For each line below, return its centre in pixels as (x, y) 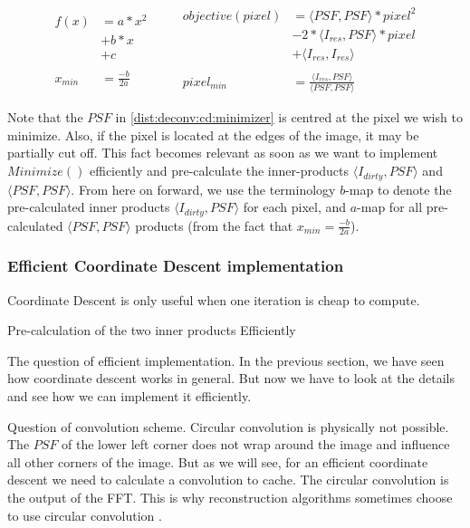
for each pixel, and (295, 207)
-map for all (390, 207)
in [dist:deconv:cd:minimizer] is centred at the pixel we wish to (289, 117)
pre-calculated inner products (89, 207)
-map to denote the (398, 189)
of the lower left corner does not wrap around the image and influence (256, 444)
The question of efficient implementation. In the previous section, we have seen (226, 360)
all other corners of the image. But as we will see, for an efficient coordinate (218, 461)
